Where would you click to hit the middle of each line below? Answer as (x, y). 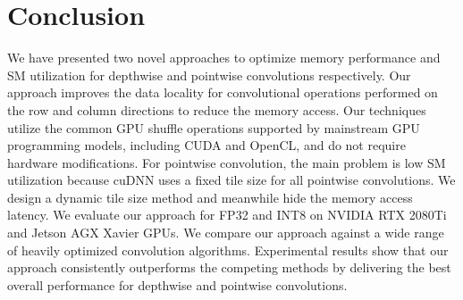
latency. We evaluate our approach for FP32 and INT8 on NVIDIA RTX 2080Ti (227, 215)
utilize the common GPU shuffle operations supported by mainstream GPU (214, 127)
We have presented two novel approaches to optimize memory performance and (224, 58)
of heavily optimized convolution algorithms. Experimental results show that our (228, 250)
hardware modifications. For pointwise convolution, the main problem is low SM (227, 162)
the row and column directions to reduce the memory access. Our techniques (217, 109)
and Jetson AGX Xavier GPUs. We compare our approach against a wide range (226, 233)
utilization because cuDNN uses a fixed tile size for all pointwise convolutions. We (231, 180)
